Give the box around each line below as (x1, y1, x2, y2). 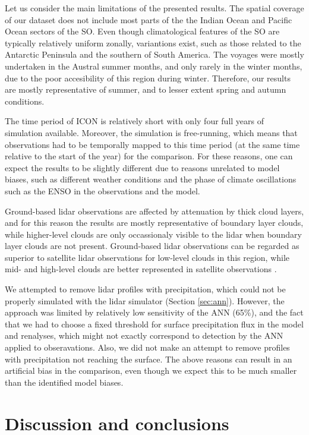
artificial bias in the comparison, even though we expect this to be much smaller (5, 364, 297, 377)
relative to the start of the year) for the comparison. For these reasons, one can (5, 150, 293, 162)
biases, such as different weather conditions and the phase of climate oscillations (5, 173, 297, 185)
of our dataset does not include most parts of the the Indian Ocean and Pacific (5, 13, 292, 26)
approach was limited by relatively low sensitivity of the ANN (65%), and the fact (5, 306, 304, 319)
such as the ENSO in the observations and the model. (5, 184, 200, 197)
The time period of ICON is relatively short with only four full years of (5, 115, 264, 127)
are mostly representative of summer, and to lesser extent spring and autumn (5, 83, 286, 96)
